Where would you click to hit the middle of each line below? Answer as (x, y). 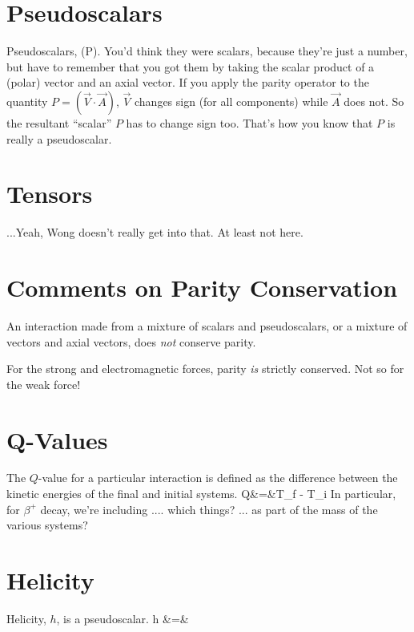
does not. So (374, 101)
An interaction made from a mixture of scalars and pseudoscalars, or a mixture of (207, 325)
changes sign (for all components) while (231, 101)
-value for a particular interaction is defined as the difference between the (218, 478)
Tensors (50, 194)
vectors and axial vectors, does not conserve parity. (131, 341)
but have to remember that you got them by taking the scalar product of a (191, 66)
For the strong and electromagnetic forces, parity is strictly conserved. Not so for (205, 369)
